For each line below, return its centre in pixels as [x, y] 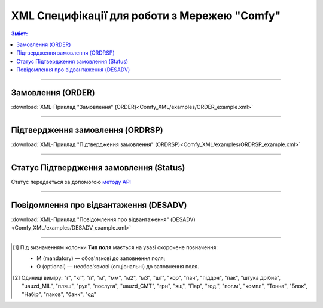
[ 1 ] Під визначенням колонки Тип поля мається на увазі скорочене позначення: [115, 247]
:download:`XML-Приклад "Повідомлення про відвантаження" [90, 219]
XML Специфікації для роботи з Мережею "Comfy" [146, 16]
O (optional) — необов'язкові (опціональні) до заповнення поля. [118, 267]
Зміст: [19, 34]
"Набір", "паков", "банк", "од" [59, 294]
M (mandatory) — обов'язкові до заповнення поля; [101, 258]
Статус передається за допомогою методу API [71, 182]
